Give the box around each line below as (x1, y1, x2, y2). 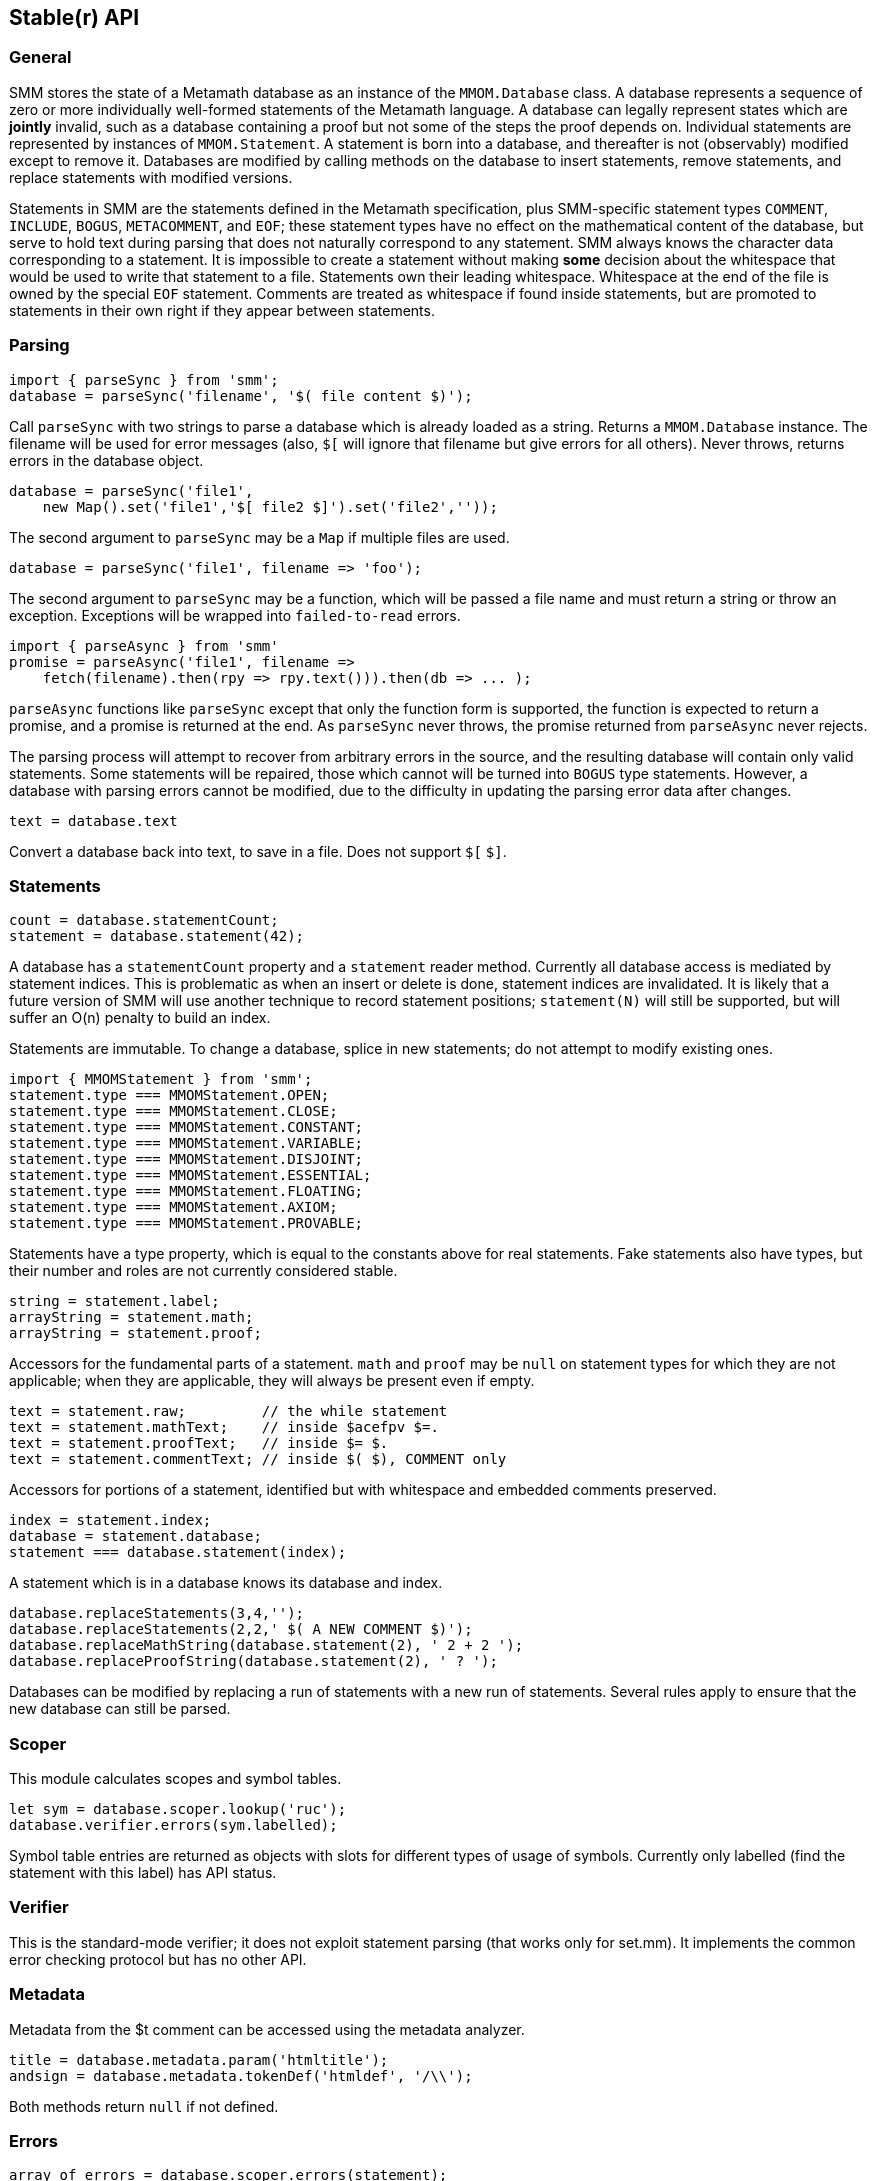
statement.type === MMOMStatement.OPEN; (9, 1087, 330, 1104)
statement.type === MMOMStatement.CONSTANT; (9, 1119, 364, 1136)
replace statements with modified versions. (9, 168, 293, 186)
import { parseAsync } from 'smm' (9, 637, 279, 654)
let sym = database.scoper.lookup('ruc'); (9, 1801, 347, 1818)
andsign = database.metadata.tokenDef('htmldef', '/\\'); (9, 2067, 473, 2084)
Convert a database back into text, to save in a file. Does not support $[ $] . (9, 842, 507, 860)
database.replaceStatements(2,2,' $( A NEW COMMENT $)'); (9, 1621, 473, 1638)
